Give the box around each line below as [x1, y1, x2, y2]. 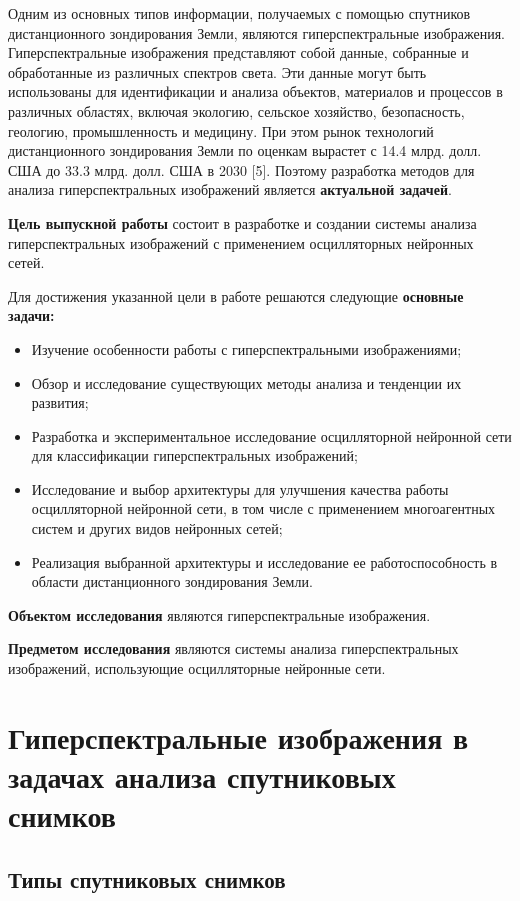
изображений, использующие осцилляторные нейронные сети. [8, 658, 386, 679]
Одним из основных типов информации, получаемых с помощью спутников [8, 3, 471, 23]
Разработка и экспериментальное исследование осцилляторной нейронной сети [31, 425, 512, 446]
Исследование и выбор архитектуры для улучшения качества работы [31, 478, 449, 499]
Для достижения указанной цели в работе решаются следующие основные [8, 285, 464, 306]
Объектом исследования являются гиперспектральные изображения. [8, 604, 431, 625]
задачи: [8, 305, 55, 326]
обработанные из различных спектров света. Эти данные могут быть [8, 61, 427, 82]
